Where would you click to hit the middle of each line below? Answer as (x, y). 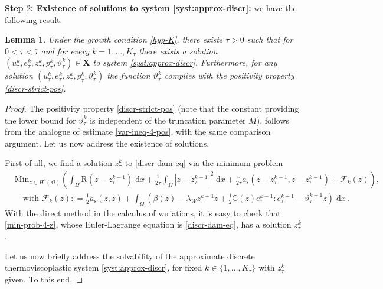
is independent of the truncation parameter (168, 120)
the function (129, 75)
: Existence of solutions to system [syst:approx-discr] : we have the (163, 8)
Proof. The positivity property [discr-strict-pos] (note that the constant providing (152, 108)
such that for (270, 39)
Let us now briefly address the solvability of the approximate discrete (130, 256)
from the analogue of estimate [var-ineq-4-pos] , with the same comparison (138, 131)
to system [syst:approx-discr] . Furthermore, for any (185, 62)
